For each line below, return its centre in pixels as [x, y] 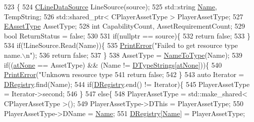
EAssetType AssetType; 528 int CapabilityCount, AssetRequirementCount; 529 [125, 26]
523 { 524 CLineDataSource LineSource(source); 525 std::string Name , [111, 6]
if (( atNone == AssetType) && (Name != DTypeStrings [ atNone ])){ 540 [113, 64]
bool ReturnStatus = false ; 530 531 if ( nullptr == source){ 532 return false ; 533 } [127, 35]
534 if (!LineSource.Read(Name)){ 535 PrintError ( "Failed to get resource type [121, 45]
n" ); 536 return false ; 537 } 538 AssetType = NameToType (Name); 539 [134, 55]
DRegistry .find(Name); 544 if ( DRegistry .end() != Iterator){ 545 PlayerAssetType [127, 84]
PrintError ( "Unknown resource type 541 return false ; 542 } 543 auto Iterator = [124, 74]
